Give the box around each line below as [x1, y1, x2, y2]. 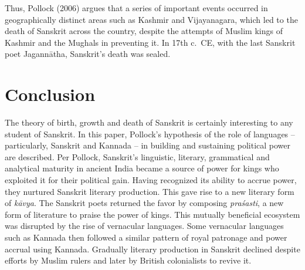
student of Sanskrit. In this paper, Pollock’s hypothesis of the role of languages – [5, 127, 295, 140]
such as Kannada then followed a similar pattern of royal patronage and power [5, 231, 287, 244]
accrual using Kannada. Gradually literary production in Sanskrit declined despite [5, 242, 300, 255]
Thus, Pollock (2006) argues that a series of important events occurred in [5, 2, 268, 14]
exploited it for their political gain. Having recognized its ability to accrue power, [5, 174, 297, 186]
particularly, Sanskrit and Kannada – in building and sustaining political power [5, 139, 291, 151]
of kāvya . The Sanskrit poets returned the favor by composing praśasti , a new [5, 197, 284, 209]
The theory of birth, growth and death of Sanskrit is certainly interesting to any [5, 116, 293, 129]
